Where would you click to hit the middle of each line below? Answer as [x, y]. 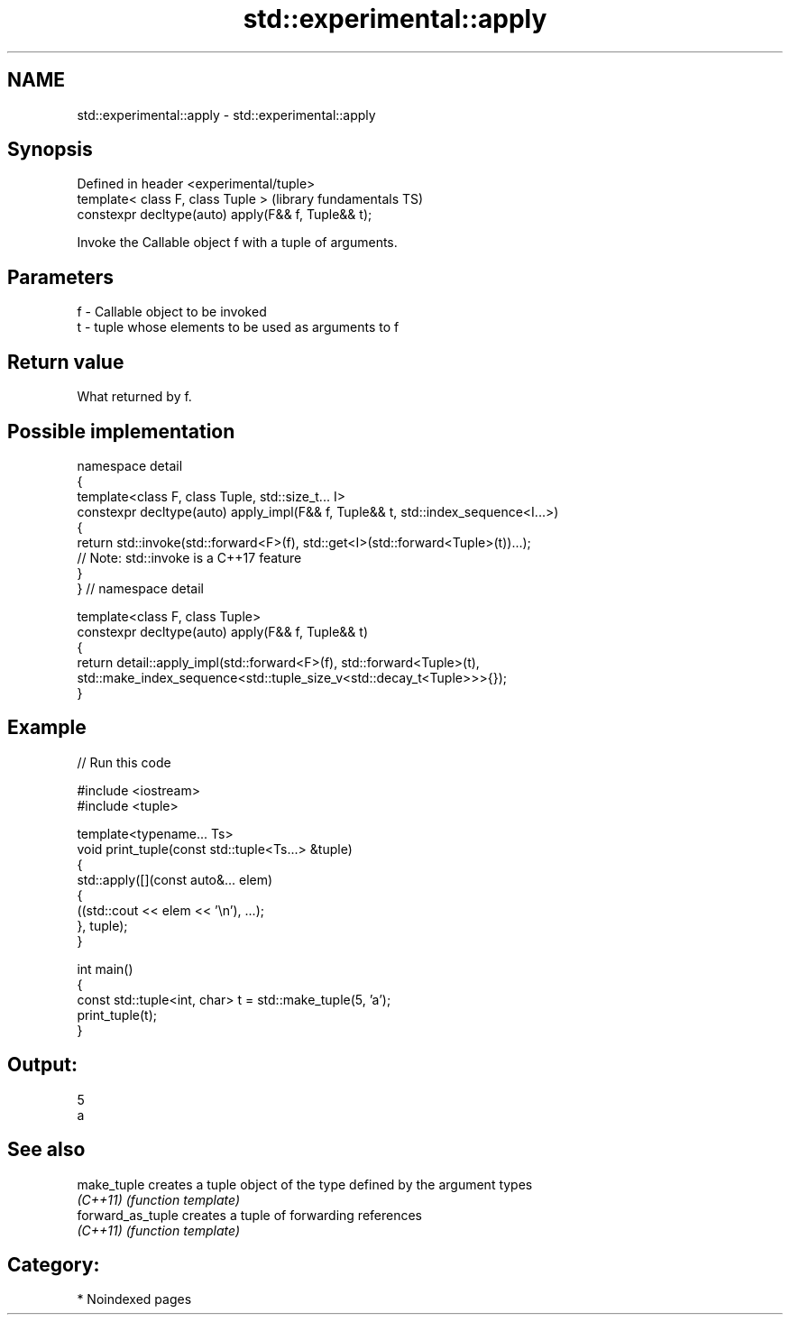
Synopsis [50, 150]
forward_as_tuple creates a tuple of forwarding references [249, 1215]
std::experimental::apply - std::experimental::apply [226, 115]
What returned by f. [134, 397]
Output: [42, 1065]
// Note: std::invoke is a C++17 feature [189, 557]
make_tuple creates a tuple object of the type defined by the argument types [305, 1184]
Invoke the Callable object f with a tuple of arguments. [237, 243]
